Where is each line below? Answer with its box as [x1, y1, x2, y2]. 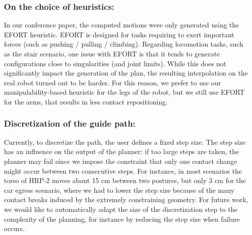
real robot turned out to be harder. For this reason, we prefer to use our [4, 77, 221, 87]
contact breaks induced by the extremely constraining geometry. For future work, [4, 194, 249, 205]
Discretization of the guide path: [4, 117, 136, 130]
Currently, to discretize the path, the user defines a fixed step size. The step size [4, 136, 246, 147]
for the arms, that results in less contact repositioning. [4, 96, 168, 106]
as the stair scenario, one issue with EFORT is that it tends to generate [4, 49, 220, 58]
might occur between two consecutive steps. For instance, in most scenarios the [4, 165, 242, 176]
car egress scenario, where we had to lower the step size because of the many [4, 184, 235, 195]
